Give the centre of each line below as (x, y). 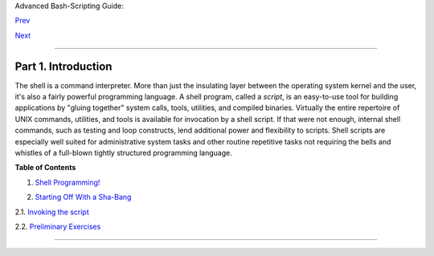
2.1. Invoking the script (52, 212)
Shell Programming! (68, 182)
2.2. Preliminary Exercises (58, 226)
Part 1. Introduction (63, 66)
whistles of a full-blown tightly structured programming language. (123, 153)
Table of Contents (45, 168)
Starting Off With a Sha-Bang (83, 197)
